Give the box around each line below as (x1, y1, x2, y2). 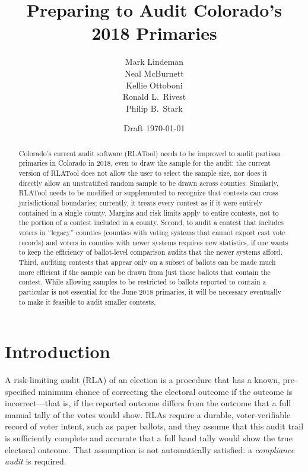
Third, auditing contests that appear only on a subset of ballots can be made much (18, 257, 276, 267)
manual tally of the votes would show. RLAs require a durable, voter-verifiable (5, 408, 291, 421)
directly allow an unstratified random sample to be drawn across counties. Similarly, (18, 178, 279, 188)
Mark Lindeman (125, 55, 184, 68)
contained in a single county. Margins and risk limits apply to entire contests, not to (18, 207, 279, 217)
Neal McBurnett (125, 67, 184, 79)
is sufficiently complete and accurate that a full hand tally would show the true (5, 432, 293, 444)
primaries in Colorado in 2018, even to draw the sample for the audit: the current (18, 158, 271, 168)
